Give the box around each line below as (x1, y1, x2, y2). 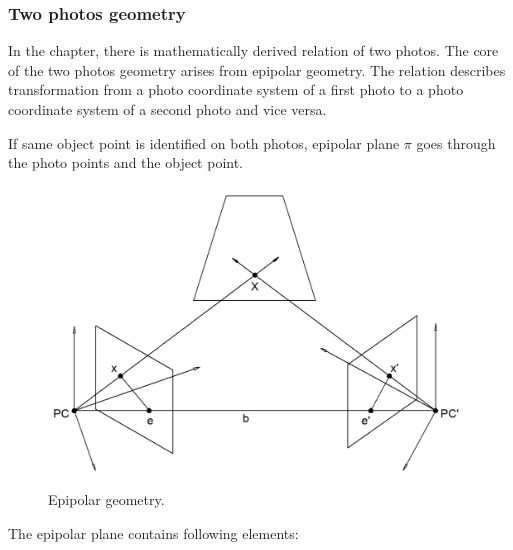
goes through (416, 132, 496, 153)
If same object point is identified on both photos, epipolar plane (8, 132, 400, 153)
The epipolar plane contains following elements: (8, 522, 299, 543)
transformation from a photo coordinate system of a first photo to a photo (8, 79, 464, 100)
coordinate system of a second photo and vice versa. (8, 99, 327, 119)
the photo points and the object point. (8, 152, 244, 173)
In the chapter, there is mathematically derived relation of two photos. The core (8, 40, 499, 61)
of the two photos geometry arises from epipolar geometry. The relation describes (8, 59, 506, 80)
